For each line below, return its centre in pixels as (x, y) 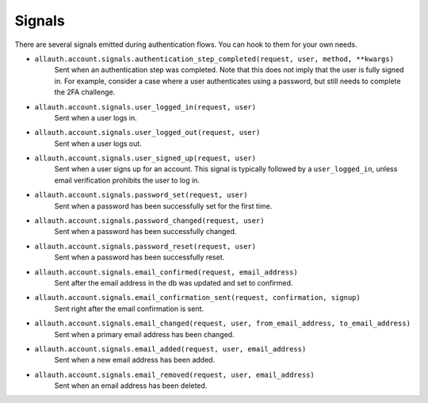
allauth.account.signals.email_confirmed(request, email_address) (166, 272)
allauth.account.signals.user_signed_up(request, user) (145, 158)
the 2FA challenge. (85, 92)
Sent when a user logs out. (98, 144)
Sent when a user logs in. (96, 117)
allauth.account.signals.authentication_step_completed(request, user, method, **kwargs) (214, 59)
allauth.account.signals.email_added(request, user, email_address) (170, 349)
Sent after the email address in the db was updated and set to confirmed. (174, 282)
